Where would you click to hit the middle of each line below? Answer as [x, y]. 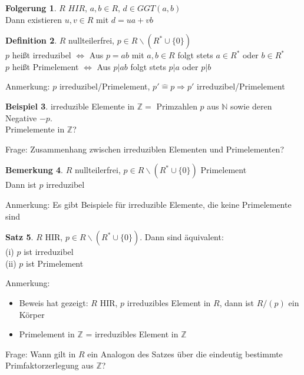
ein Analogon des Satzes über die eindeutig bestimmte [185, 354]
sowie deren [251, 106]
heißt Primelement [45, 66]
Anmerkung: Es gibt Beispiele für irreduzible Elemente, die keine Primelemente [148, 204]
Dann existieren [34, 19]
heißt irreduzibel [42, 55]
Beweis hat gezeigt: [54, 302]
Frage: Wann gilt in [41, 354]
